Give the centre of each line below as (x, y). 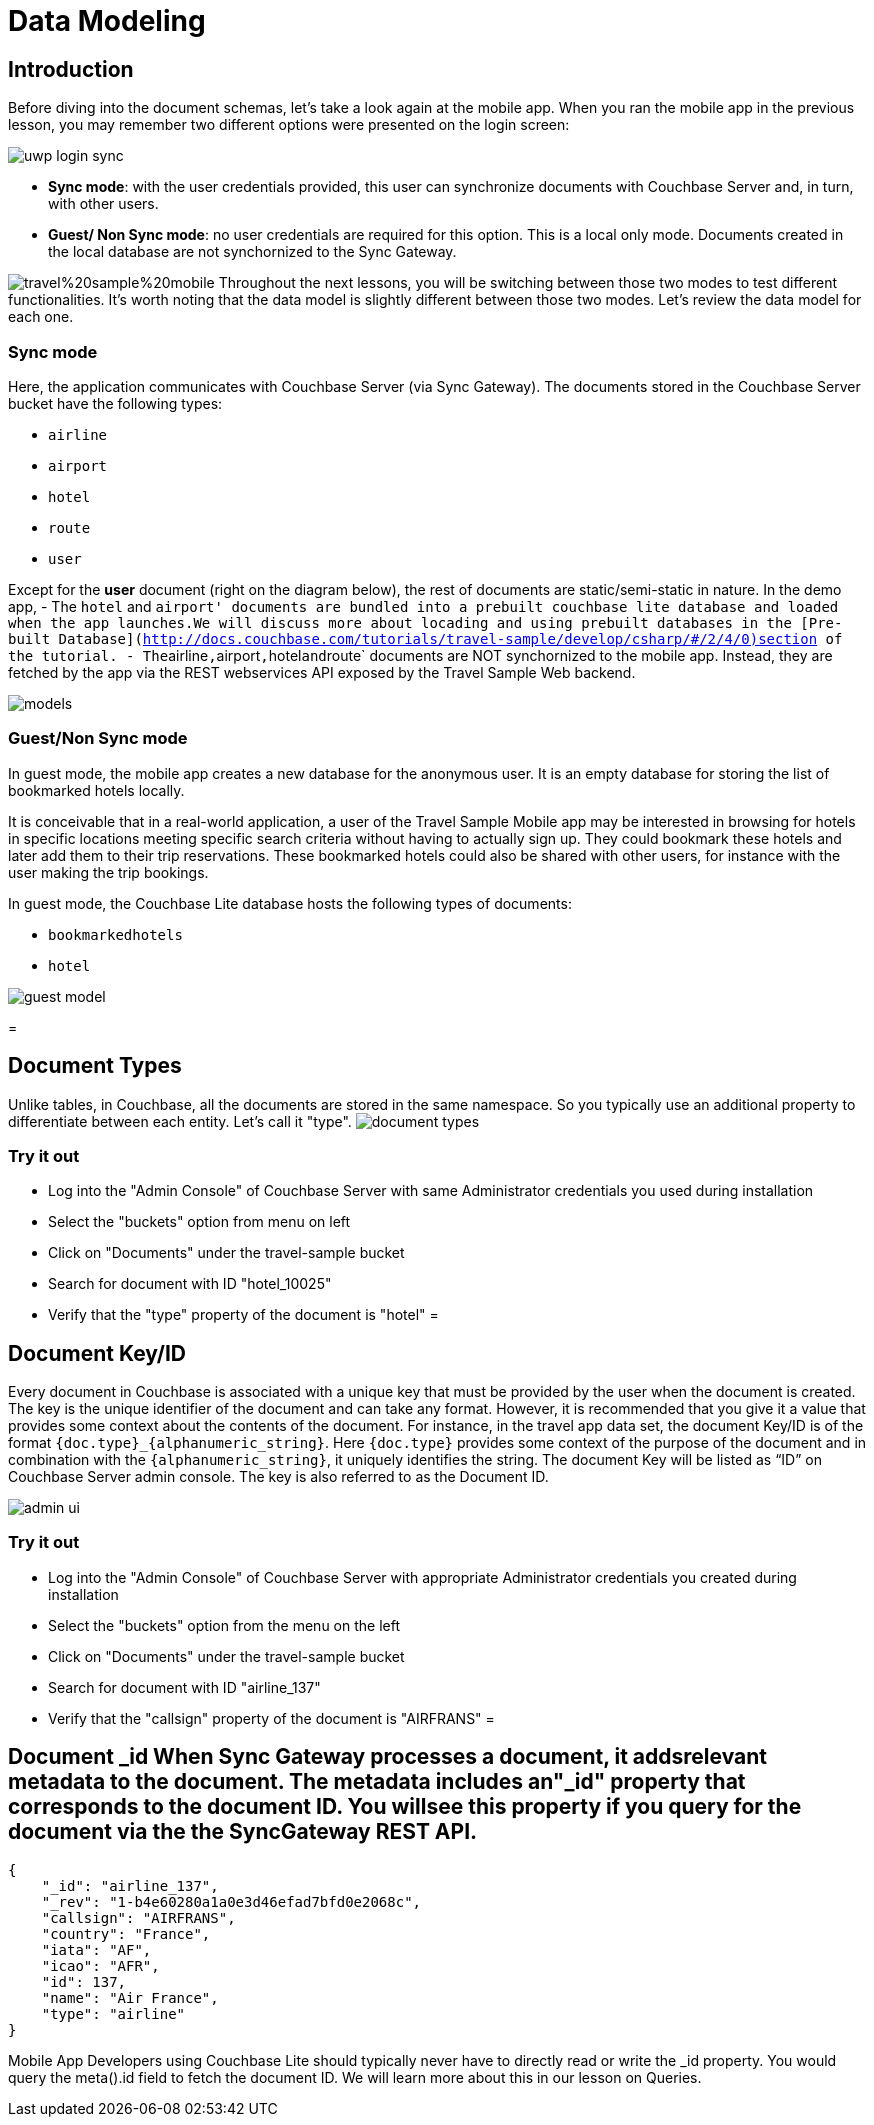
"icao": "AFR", (100, 1965)
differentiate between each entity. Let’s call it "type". (180, 1121)
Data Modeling (107, 21)
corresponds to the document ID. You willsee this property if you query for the (405, 1807)
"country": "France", (126, 1933)
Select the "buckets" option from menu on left (199, 1222)
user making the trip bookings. (108, 872)
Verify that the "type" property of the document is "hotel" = (243, 1315)
